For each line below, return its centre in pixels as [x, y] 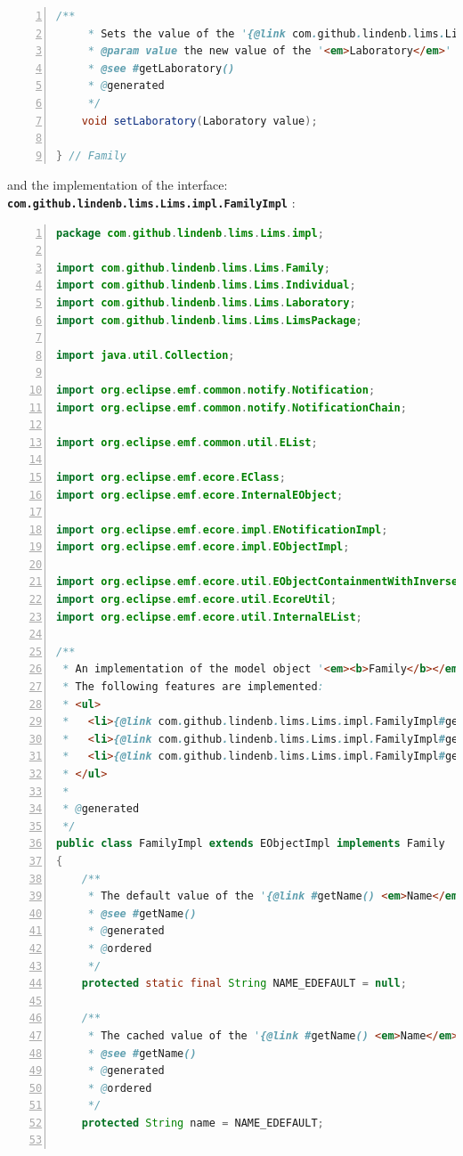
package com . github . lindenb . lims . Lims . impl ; [190, 233]
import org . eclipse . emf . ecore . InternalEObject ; [200, 495]
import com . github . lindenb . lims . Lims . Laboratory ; [206, 302]
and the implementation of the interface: [118, 185]
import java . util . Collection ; [146, 355]
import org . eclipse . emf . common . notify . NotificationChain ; [231, 407]
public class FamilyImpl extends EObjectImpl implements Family [251, 844]
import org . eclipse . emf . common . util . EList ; [187, 442]
